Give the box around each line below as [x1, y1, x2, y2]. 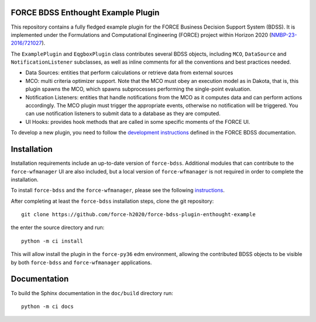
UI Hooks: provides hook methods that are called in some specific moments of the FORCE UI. [25, 118, 250, 125]
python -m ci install [21, 237, 83, 244]
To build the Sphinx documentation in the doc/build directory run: [11, 289, 173, 296]
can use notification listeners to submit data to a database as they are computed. [25, 110, 221, 117]
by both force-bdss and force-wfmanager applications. [11, 259, 152, 266]
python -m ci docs [21, 303, 74, 310]
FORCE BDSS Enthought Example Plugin [11, 8, 160, 18]
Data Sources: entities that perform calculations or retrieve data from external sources [25, 69, 233, 76]
